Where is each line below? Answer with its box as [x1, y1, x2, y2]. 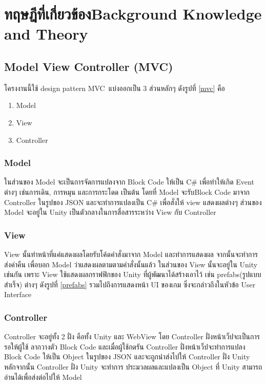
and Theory [4, 23, 88, 44]
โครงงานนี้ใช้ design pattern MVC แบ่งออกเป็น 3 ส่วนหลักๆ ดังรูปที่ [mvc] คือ [4, 82, 225, 93]
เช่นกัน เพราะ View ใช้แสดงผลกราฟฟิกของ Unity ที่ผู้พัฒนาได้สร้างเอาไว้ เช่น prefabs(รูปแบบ [4, 269, 261, 280]
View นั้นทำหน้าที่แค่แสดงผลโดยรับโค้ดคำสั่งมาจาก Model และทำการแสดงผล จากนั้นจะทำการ [4, 248, 258, 259]
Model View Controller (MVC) [4, 58, 173, 74]
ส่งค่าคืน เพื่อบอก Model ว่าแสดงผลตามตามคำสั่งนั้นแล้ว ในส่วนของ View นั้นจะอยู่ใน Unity [4, 259, 258, 269]
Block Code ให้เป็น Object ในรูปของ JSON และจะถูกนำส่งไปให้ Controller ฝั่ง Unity [4, 351, 250, 362]
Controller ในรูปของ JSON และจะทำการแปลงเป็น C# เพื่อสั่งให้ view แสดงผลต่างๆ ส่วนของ [4, 196, 262, 207]
